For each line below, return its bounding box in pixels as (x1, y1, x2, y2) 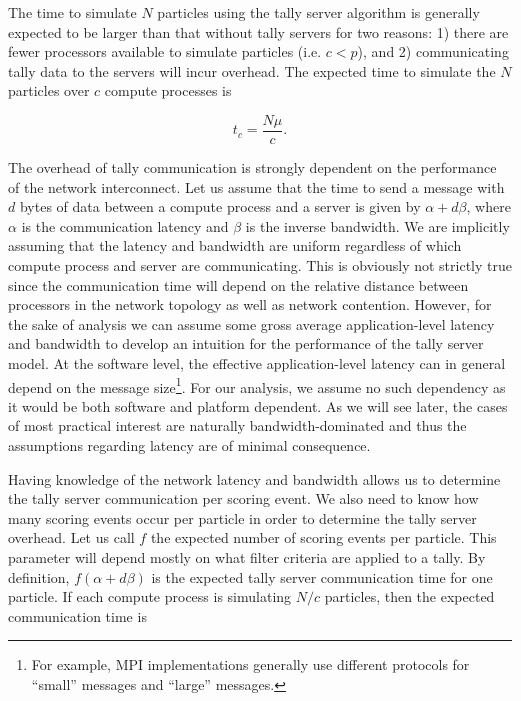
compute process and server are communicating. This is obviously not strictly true (8, 255, 512, 275)
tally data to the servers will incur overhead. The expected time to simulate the (8, 60, 496, 81)
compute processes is (104, 80, 232, 101)
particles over (8, 80, 90, 101)
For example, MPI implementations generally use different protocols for (31, 654, 470, 675)
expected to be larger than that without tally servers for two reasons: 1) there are (8, 21, 509, 42)
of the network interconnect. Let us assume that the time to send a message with (8, 176, 505, 197)
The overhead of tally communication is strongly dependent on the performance (8, 157, 497, 178)
